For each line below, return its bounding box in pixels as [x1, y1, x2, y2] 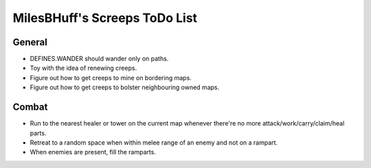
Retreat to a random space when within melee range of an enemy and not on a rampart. [30, 138, 278, 147]
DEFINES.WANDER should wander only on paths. [30, 55, 169, 63]
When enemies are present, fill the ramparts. [30, 148, 156, 156]
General [12, 36, 48, 48]
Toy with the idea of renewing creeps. [30, 64, 137, 72]
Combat [12, 101, 48, 113]
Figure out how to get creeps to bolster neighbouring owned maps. [30, 83, 220, 92]
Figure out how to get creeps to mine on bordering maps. [30, 73, 192, 82]
